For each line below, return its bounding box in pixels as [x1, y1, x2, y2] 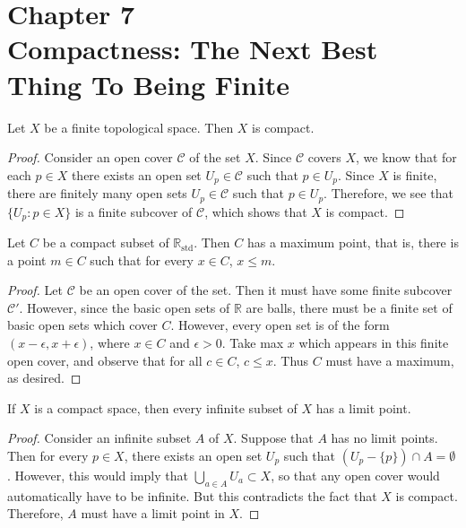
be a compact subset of [42, 233, 169, 252]
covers [307, 148, 341, 167]
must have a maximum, [325, 351, 454, 369]
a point [7, 250, 47, 269]
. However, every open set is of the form [170, 316, 390, 334]
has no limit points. [331, 428, 438, 447]
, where [90, 333, 130, 352]
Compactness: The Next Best [7, 30, 378, 67]
